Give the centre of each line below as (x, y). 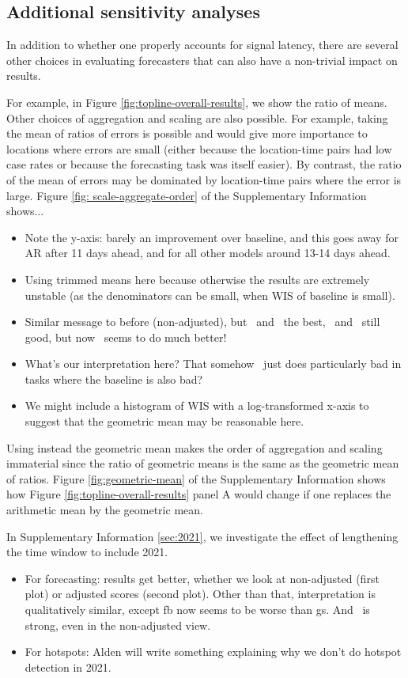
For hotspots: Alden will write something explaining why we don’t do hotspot (213, 651)
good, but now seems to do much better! (126, 337)
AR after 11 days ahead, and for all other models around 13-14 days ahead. (208, 253)
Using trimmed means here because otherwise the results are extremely (197, 279)
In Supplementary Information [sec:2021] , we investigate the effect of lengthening (202, 536)
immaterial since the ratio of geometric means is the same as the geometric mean (203, 463)
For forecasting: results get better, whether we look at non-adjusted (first (202, 578)
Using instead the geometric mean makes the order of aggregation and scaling (195, 447)
